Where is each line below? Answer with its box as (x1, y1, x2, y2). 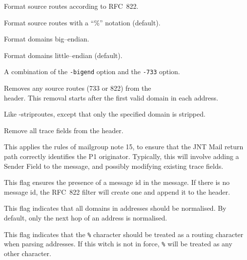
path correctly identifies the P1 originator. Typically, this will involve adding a (4, 151, 239, 161)
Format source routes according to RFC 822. (4, 1, 139, 11)
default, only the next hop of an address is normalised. (4, 212, 167, 222)
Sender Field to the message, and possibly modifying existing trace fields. (4, 160, 224, 171)
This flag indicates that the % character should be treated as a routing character (4, 229, 244, 239)
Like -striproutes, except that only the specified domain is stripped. (4, 109, 206, 119)
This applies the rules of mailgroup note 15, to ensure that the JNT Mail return (4, 141, 244, 152)
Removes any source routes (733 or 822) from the (4, 83, 151, 93)
